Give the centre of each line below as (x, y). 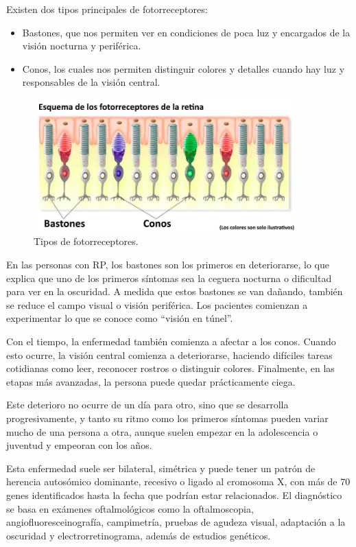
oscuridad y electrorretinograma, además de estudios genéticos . (139, 535)
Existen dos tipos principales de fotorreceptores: (107, 9)
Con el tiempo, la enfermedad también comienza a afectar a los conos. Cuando (171, 341)
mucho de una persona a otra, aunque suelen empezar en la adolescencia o (162, 431)
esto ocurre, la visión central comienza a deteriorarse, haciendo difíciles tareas (169, 354)
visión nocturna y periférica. (82, 46)
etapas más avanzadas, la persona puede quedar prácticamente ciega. (151, 381)
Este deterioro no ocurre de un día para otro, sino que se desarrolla (147, 405)
